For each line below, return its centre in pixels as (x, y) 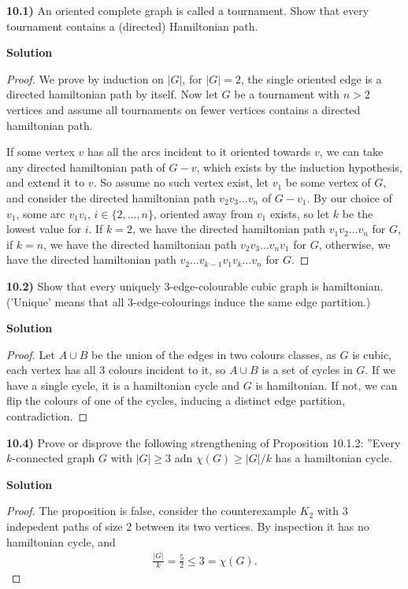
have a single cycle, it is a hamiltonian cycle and (123, 385)
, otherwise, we (354, 244)
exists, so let (300, 213)
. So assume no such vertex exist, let (181, 182)
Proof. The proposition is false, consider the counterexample (151, 511)
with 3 (332, 511)
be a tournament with (287, 94)
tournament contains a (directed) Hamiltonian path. (132, 26)
